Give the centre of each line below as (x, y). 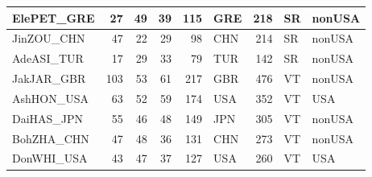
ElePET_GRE (54, 17)
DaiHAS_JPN (48, 118)
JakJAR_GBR (49, 78)
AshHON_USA (50, 98)
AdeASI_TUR (48, 58)
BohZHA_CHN (51, 138)
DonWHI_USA (50, 158)
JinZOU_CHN (49, 38)
